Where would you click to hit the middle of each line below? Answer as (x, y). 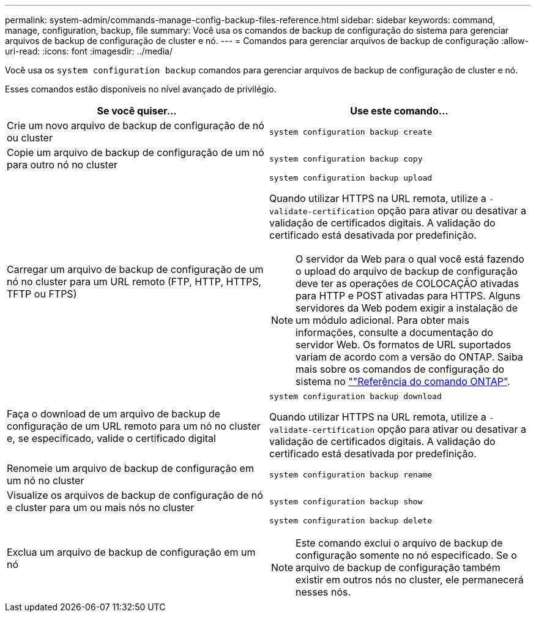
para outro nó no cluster (62, 165)
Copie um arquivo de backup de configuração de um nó (136, 152)
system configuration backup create (351, 132)
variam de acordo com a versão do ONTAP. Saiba (409, 357)
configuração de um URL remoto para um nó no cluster (134, 426)
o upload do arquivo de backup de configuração (407, 271)
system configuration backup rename (351, 474)
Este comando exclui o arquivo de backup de (399, 543)
